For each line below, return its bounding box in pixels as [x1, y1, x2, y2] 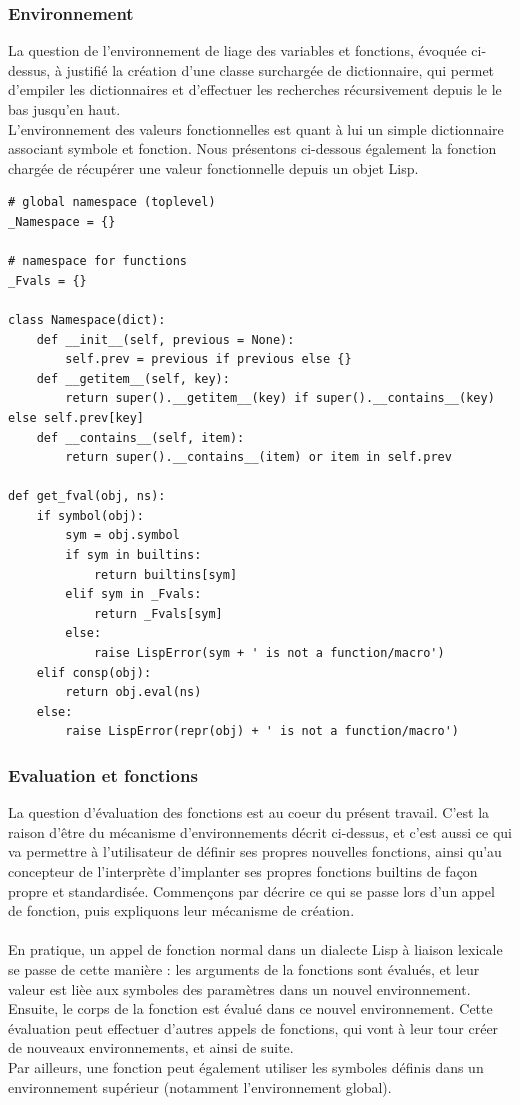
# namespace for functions [8, 254, 187, 269]
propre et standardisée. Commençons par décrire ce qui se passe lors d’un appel [8, 880, 495, 901]
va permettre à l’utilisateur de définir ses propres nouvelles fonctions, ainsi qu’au [8, 841, 502, 862]
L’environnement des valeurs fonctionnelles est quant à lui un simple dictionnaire [8, 118, 504, 139]
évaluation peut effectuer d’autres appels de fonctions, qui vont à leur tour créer [8, 1017, 499, 1038]
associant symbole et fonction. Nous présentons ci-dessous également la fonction [8, 138, 497, 159]
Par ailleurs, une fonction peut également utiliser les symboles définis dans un [8, 1056, 484, 1077]
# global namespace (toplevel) [8, 195, 216, 210]
